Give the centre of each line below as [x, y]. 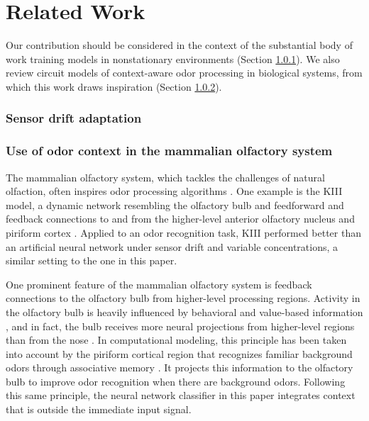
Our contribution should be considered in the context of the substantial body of [179, 45]
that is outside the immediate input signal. [99, 409]
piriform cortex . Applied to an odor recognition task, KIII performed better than [183, 232]
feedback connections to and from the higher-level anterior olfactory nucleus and [180, 219]
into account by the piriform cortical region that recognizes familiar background [179, 353]
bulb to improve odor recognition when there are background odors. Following [176, 381]
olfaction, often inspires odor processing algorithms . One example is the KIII [174, 191]
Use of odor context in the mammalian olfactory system [169, 151]
